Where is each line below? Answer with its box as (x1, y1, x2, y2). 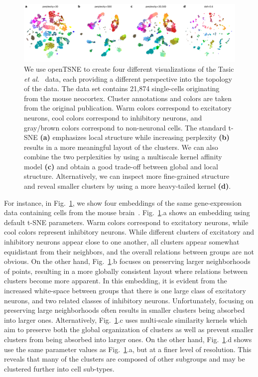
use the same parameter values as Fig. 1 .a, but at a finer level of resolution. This (4, 344, 252, 354)
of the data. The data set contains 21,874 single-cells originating (24, 83, 220, 94)
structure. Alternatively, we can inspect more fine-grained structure (24, 171, 230, 181)
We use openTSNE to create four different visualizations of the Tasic (24, 63, 234, 74)
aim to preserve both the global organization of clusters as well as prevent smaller (4, 324, 254, 335)
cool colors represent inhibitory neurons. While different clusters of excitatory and (4, 227, 254, 237)
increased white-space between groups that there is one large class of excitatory (4, 285, 246, 295)
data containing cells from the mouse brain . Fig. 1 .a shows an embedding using (4, 207, 250, 218)
